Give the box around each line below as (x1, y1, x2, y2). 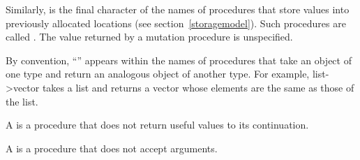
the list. (6, 94, 38, 108)
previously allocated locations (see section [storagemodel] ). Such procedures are (6, 15, 346, 30)
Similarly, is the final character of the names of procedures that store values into (6, 2, 350, 16)
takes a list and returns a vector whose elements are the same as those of (42, 80, 354, 94)
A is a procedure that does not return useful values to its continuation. (6, 117, 309, 132)
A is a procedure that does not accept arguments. (6, 140, 218, 155)
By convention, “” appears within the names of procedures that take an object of (6, 52, 352, 67)
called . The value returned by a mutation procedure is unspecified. (6, 29, 293, 44)
